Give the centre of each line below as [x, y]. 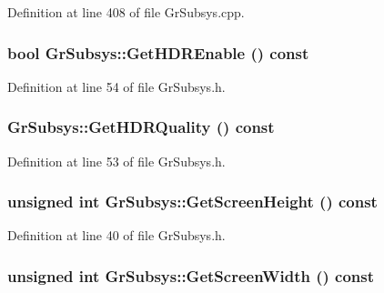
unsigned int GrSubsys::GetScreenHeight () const [192, 202]
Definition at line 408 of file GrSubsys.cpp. [126, 12]
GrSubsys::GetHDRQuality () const [141, 127]
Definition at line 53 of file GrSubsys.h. [116, 161]
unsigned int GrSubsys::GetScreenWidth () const [191, 275]
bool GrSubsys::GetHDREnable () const [158, 52]
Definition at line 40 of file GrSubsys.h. [116, 235]
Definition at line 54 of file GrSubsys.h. [116, 86]
